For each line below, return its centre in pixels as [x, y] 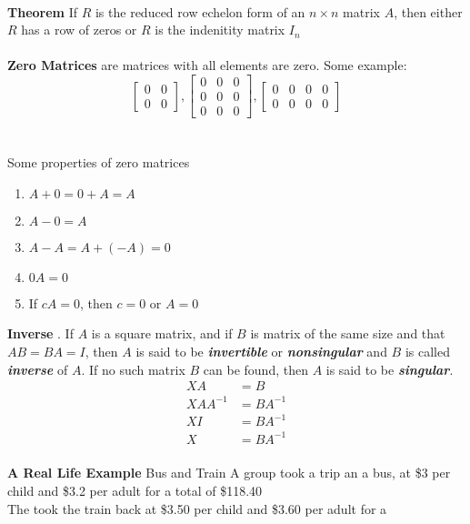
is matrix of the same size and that [348, 333]
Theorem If [42, 11]
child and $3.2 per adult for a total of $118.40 [135, 491]
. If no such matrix [133, 369]
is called [427, 352]
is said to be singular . [390, 369]
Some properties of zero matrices [99, 162]
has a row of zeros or [79, 30]
